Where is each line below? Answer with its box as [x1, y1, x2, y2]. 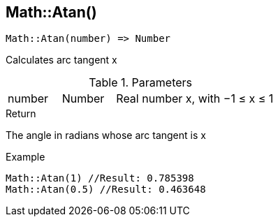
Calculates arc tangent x [6, 54, 117, 66]
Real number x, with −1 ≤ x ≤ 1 [116, 91, 274, 106]
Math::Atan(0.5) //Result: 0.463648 [6, 184, 206, 195]
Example [6, 151, 45, 163]
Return [6, 108, 36, 120]
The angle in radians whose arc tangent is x [6, 129, 206, 142]
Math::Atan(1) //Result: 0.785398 [6, 172, 194, 184]
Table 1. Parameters [89, 75, 192, 90]
